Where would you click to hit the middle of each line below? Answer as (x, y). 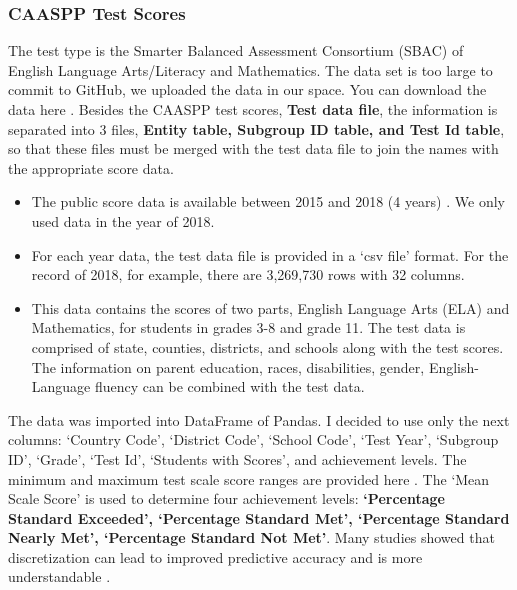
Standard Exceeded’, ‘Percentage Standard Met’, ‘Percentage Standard (259, 517)
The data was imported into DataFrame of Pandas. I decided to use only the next (259, 419)
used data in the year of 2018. (123, 220)
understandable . (59, 576)
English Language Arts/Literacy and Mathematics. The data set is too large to (250, 69)
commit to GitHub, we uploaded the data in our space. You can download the (247, 89)
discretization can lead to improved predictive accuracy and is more (215, 556)
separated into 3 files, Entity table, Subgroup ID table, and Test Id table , (256, 128)
